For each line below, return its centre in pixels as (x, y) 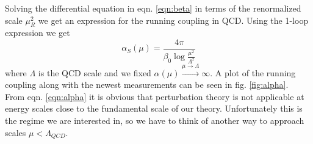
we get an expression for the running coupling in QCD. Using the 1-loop (173, 20)
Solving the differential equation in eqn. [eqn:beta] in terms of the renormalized (153, 8)
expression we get (38, 33)
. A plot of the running (253, 72)
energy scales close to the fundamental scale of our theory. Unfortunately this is (154, 108)
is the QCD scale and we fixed (95, 72)
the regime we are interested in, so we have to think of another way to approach (155, 121)
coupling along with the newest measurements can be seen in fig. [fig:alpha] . (147, 85)
